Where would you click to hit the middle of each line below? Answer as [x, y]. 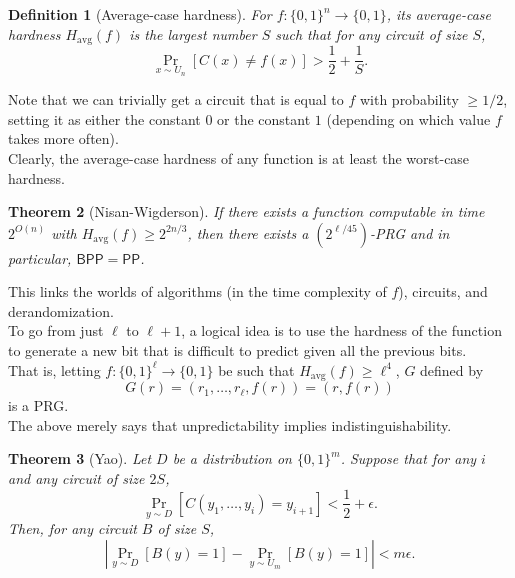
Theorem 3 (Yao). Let [80, 458]
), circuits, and [443, 291]
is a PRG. [38, 405]
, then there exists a [248, 232]
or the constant [264, 118]
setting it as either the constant [104, 118]
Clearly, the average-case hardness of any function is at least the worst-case [239, 157]
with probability [409, 99]
